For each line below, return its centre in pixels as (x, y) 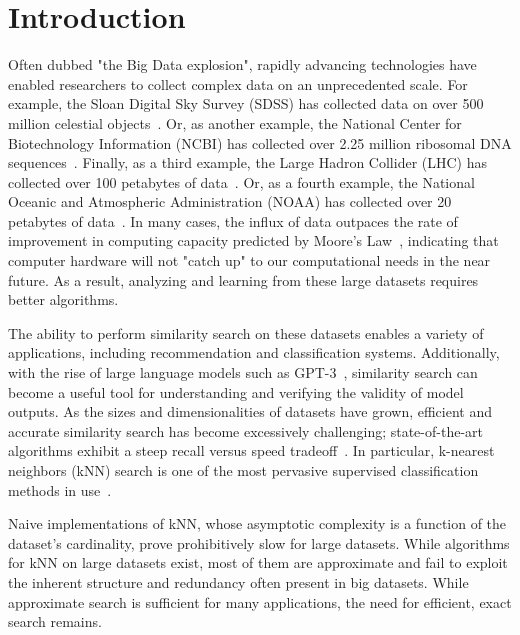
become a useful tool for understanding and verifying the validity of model (236, 391)
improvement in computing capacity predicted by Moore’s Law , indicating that (253, 240)
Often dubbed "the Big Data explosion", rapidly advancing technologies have (242, 64)
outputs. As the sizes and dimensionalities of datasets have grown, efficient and (250, 411)
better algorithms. (63, 299)
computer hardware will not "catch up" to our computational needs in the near (249, 260)
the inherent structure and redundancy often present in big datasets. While (238, 581)
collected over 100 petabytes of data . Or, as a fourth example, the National (241, 181)
